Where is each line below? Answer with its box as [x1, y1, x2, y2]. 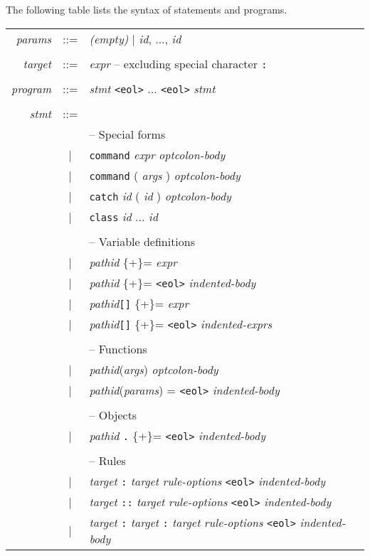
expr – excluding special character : [89, 55, 268, 72]
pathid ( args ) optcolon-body [89, 360, 218, 378]
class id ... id [89, 208, 158, 225]
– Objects [89, 406, 137, 423]
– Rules [89, 451, 126, 469]
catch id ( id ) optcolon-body [89, 187, 231, 204]
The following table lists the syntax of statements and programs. [6, 2, 287, 16]
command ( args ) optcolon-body [89, 166, 240, 183]
